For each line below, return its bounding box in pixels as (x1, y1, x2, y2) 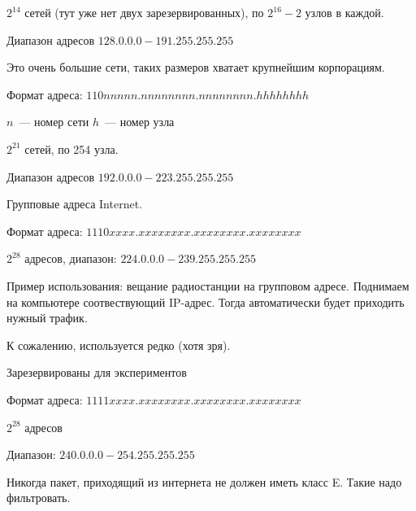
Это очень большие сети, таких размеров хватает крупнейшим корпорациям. (6, 59, 385, 76)
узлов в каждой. (305, 4, 384, 20)
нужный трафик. (6, 309, 88, 326)
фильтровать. (6, 489, 71, 506)
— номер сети (19, 113, 89, 130)
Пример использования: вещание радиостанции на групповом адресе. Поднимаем (6, 277, 409, 294)
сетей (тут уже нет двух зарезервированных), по (24, 4, 264, 20)
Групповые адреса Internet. (6, 195, 142, 212)
